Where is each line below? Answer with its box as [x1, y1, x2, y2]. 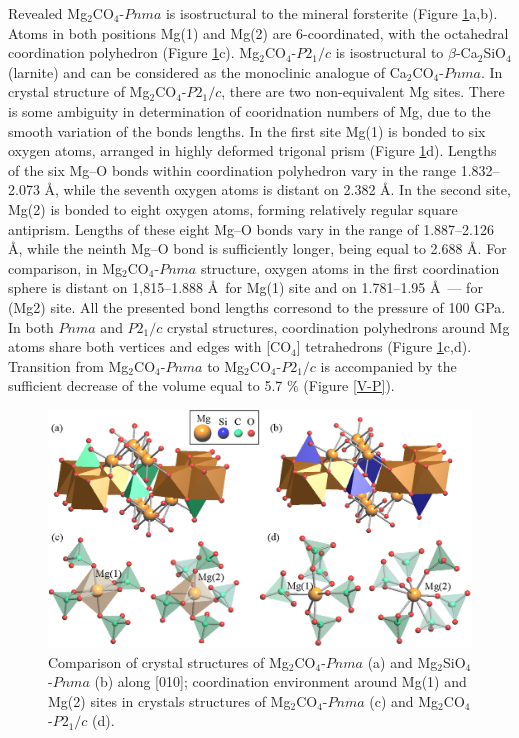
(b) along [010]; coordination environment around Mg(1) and [94, 671, 467, 692]
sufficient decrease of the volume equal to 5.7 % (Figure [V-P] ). [8, 375, 395, 396]
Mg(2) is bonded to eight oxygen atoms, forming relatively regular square [8, 198, 458, 219]
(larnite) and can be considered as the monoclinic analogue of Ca [8, 61, 407, 82]
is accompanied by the [320, 355, 457, 376]
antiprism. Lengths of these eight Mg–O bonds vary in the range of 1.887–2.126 [8, 218, 494, 239]
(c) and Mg [369, 690, 439, 711]
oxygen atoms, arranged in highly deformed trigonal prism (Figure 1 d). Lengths [8, 140, 497, 161]
